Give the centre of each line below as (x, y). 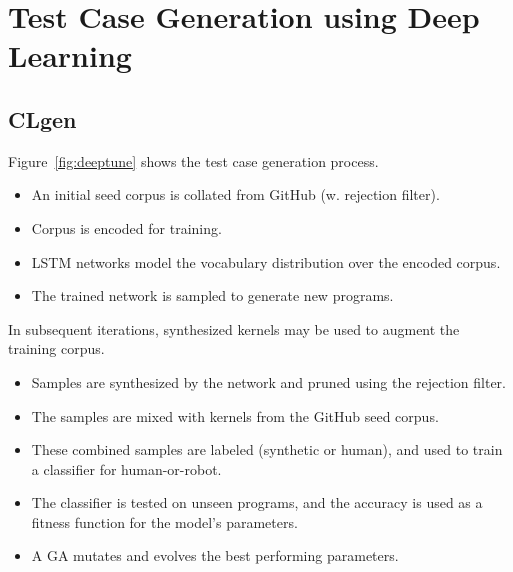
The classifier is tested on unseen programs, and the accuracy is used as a (257, 502)
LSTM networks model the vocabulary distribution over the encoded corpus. (266, 261)
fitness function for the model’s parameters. (164, 521)
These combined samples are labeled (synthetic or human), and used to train (267, 449)
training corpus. (56, 348)
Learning (70, 55)
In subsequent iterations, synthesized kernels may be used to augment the (234, 328)
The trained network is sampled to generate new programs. (212, 295)
